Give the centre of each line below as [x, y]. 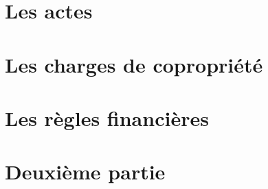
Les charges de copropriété [134, 64]
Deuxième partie [85, 172]
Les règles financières [107, 117]
